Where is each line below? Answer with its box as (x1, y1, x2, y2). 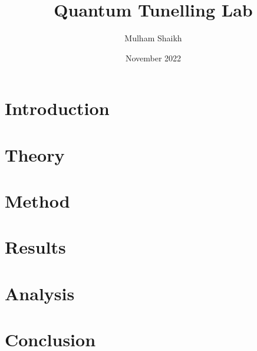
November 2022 (125, 51, 182, 64)
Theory (5, 142, 65, 166)
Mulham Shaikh (124, 32, 182, 44)
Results (5, 235, 66, 259)
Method (5, 189, 70, 213)
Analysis (5, 281, 75, 305)
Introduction (5, 96, 110, 120)
